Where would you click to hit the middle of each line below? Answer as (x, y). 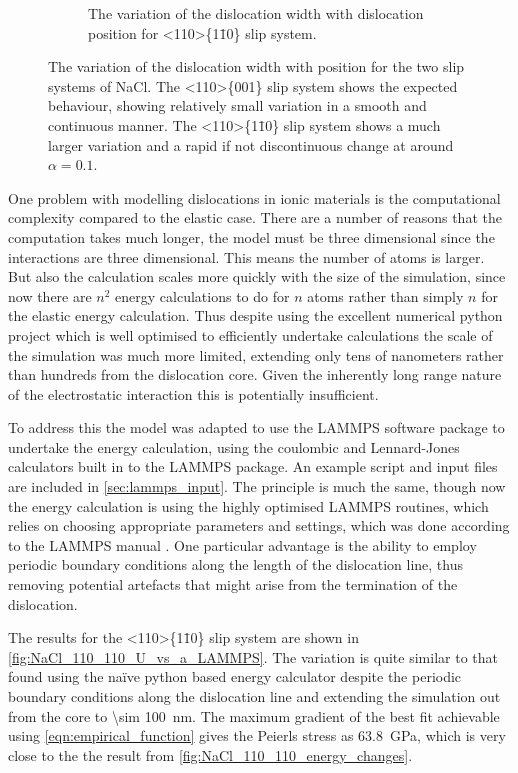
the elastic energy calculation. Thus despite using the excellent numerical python (255, 315)
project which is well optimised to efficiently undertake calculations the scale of (250, 334)
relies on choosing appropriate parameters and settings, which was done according (259, 525)
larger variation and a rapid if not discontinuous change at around (251, 144)
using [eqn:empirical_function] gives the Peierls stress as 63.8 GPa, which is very (257, 735)
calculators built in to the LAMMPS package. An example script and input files (253, 466)
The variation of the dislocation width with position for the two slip (256, 66)
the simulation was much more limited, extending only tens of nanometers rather (256, 354)
